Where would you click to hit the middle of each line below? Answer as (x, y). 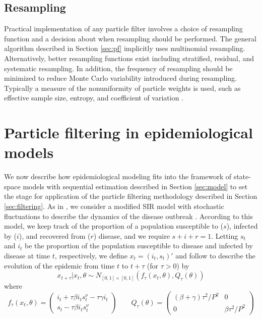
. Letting (225, 235)
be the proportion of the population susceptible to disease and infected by (139, 246)
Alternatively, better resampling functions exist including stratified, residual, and (129, 58)
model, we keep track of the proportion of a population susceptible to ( (114, 226)
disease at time (27, 256)
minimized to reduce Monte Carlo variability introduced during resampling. (120, 78)
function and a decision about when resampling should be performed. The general (130, 38)
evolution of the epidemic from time (59, 265)
